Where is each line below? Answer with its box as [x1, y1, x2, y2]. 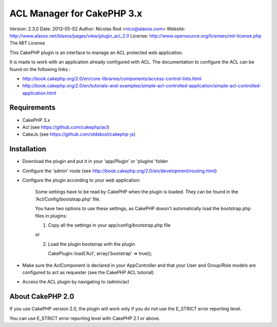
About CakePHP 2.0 [9, 292, 74, 301]
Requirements [9, 103, 56, 112]
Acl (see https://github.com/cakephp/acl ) [22, 124, 110, 130]
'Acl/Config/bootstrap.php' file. [35, 196, 101, 202]
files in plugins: [35, 212, 67, 219]
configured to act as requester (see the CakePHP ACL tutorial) [22, 269, 154, 275]
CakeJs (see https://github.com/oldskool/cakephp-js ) [22, 131, 136, 137]
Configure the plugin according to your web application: [22, 177, 141, 184]
